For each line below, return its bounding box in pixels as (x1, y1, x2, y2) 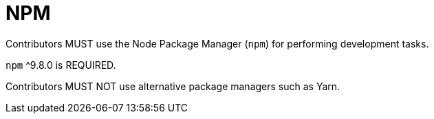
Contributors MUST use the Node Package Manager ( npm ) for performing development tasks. (6, 37, 429, 50)
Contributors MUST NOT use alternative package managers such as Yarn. (6, 80, 340, 92)
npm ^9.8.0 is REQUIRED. (6, 58, 116, 71)
